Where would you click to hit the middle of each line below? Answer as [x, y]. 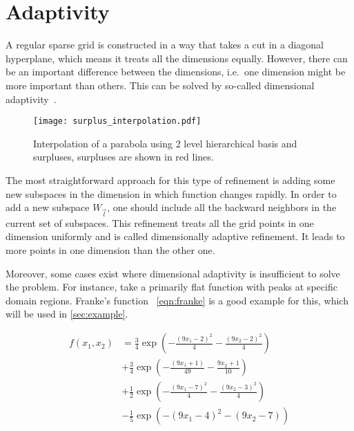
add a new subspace [48, 207]
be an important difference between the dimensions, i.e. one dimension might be [176, 72]
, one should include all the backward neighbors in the [222, 207]
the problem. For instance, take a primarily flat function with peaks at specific [171, 287]
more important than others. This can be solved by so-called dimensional [160, 85]
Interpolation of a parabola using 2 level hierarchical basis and [165, 143]
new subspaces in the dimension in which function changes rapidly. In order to [171, 193]
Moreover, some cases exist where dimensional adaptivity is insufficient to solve [173, 273]
